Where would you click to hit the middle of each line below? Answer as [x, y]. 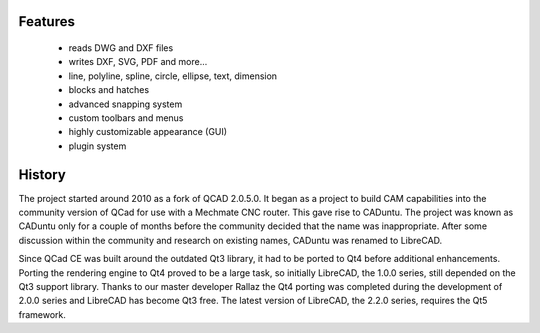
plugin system [97, 146]
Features [46, 21]
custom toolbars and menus [126, 117]
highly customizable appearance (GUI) [148, 132]
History [42, 174]
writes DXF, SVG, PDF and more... [138, 62]
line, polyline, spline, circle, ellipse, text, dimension [173, 76]
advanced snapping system [125, 104]
